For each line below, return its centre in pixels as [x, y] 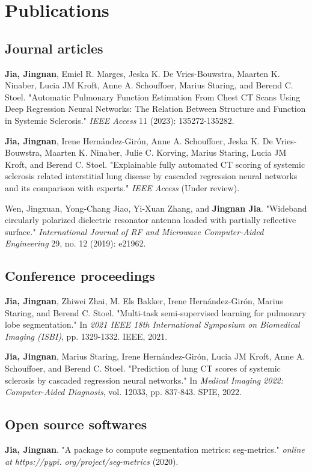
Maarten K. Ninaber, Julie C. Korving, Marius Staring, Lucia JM [166, 152]
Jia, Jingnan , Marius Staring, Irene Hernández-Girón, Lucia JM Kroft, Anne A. [155, 356]
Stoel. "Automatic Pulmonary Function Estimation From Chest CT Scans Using [153, 97]
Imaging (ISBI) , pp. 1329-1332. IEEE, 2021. [86, 336]
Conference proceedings [80, 276]
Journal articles [54, 48]
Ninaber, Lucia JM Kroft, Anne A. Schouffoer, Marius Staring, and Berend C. [149, 85]
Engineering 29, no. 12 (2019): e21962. [75, 243]
